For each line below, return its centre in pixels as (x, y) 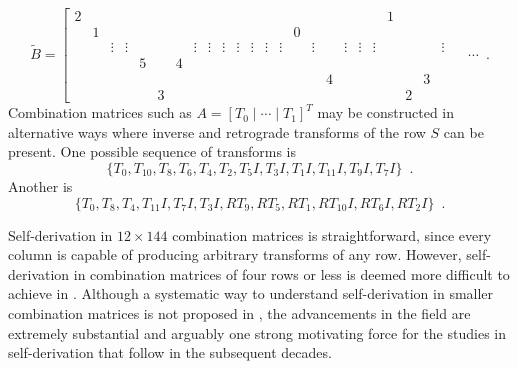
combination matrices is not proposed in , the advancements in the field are (239, 312)
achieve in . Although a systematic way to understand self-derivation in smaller (251, 293)
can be (463, 131)
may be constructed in (386, 112)
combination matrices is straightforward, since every (332, 234)
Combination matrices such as (100, 112)
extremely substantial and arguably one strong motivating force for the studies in (257, 332)
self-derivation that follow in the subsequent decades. (170, 352)
